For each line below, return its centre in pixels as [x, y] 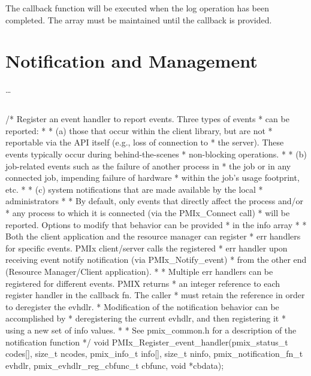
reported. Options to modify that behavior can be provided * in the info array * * [156, 224]
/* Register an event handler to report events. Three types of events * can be [147, 119]
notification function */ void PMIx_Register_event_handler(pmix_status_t [147, 342]
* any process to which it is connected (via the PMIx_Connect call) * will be [148, 213]
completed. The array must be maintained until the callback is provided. [139, 19]
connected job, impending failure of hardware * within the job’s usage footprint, [153, 178]
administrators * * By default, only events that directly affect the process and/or [154, 201]
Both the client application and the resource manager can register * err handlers [153, 236]
